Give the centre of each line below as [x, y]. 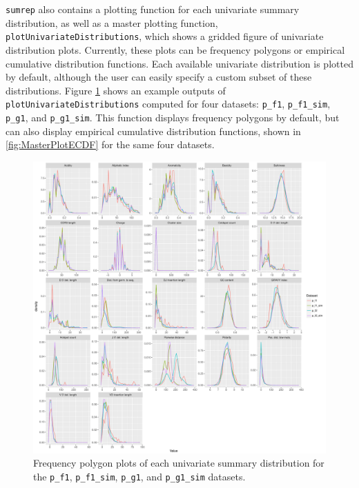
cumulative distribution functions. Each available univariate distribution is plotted [179, 63]
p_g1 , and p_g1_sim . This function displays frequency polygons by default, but [173, 117]
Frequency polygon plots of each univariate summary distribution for [179, 463]
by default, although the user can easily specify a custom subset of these [159, 77]
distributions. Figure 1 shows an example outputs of [116, 90]
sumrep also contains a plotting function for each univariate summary [153, 9]
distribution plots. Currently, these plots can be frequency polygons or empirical [175, 49]
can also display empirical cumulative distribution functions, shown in [153, 131]
